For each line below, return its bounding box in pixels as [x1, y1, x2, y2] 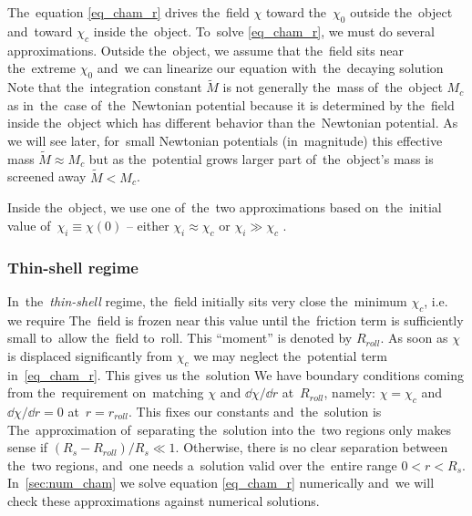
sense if [7, 438, 48, 457]
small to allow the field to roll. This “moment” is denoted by [7, 328, 353, 347]
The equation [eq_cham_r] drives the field [7, 3, 250, 21]
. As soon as [380, 328, 448, 347]
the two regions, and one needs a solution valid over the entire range [7, 455, 397, 474]
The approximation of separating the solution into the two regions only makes [7, 419, 451, 439]
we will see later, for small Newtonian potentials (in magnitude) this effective [7, 130, 443, 150]
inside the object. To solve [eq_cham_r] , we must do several [93, 21, 435, 40]
